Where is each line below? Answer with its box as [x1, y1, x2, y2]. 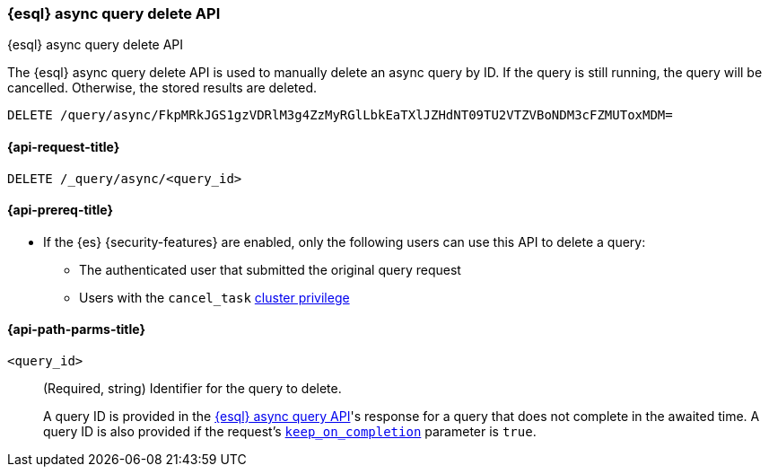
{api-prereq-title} [7, 202, 114, 218]
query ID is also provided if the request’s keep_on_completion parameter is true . [43, 424, 537, 440]
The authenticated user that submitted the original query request [79, 261, 461, 277]
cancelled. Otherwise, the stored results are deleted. [7, 80, 318, 96]
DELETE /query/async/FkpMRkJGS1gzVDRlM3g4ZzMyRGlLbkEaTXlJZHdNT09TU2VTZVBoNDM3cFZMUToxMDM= [7, 108, 673, 123]
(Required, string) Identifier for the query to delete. [43, 381, 342, 397]
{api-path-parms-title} [7, 321, 146, 338]
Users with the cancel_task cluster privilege [79, 289, 350, 305]
